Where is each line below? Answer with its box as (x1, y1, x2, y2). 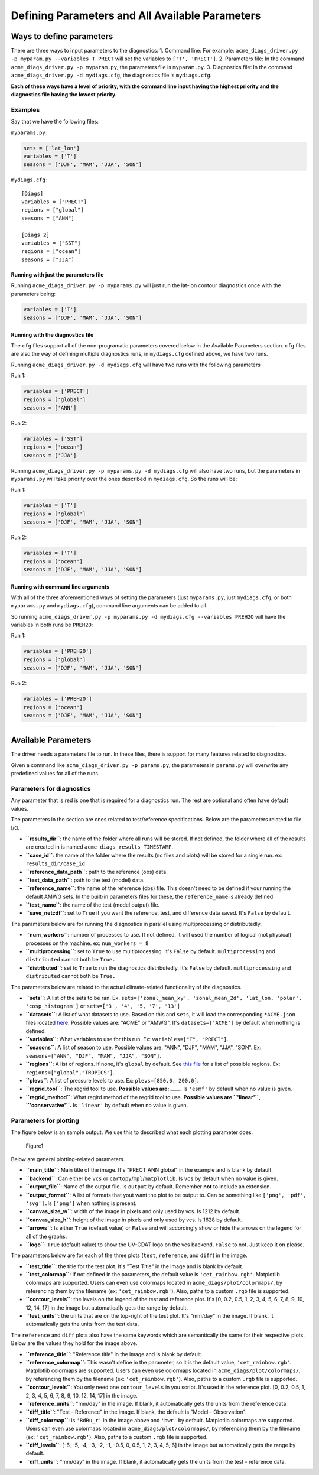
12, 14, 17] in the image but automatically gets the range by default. (25, 1304, 188, 1311)
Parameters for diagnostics (11, 785, 91, 793)
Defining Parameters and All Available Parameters (11, 9, 261, 22)
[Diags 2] (21, 231, 50, 238)
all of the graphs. (25, 1233, 67, 1240)
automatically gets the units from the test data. (25, 1321, 139, 1328)
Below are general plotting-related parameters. (11, 1156, 125, 1162)
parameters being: (11, 290, 56, 297)
